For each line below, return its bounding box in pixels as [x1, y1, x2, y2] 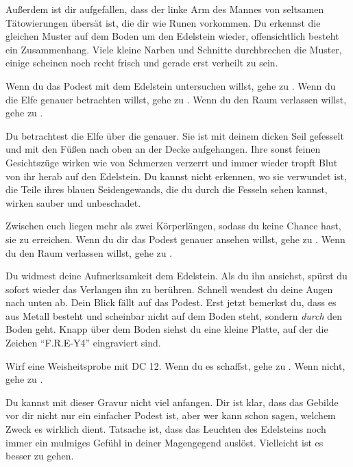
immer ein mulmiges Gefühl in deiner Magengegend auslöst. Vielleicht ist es [5, 435, 324, 449]
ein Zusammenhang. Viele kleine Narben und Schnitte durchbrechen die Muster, [5, 42, 342, 56]
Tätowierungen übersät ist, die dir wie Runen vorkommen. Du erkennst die [5, 15, 321, 29]
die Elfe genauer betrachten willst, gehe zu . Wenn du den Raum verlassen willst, [5, 92, 347, 106]
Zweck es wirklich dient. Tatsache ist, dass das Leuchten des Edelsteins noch [5, 422, 326, 436]
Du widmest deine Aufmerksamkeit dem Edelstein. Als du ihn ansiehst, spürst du [5, 268, 348, 283]
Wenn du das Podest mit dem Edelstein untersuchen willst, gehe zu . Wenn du [5, 78, 336, 92]
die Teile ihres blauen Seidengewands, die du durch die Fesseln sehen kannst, [5, 182, 328, 197]
